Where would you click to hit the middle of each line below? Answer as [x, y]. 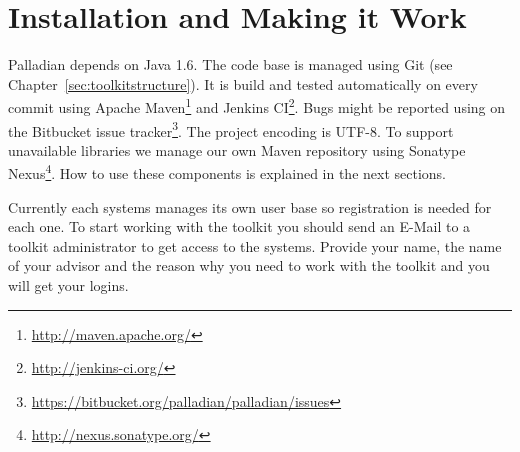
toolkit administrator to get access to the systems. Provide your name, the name [255, 245]
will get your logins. [68, 285]
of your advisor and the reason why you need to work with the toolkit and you [249, 265]
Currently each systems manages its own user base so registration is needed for [250, 206]
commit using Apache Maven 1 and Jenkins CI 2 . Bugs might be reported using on [257, 105]
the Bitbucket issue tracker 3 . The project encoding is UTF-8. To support [231, 129]
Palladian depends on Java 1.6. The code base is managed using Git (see [230, 64]
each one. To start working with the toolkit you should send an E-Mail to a [239, 226]
